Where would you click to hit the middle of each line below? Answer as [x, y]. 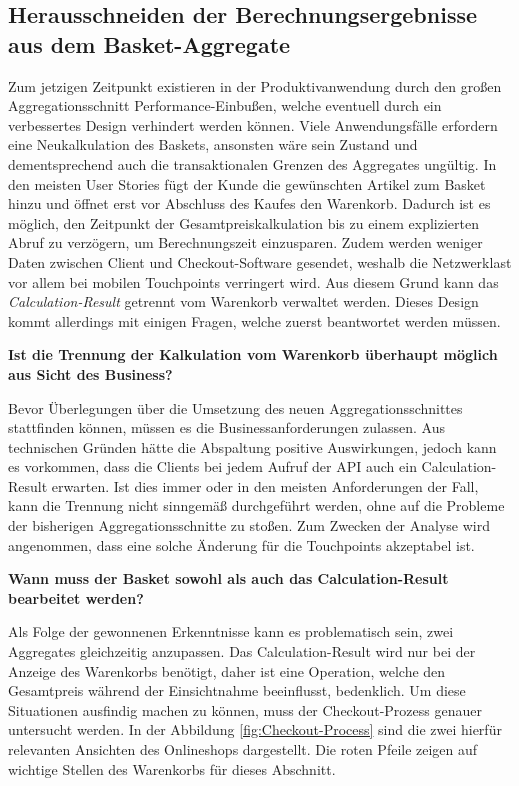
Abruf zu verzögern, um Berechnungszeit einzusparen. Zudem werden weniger [245, 242]
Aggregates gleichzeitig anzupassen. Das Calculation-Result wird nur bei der [242, 651]
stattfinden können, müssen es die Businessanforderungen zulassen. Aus [226, 427]
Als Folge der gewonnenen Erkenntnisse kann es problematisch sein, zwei [231, 631]
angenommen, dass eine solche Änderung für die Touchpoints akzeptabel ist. [241, 544]
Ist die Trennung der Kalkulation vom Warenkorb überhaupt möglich [253, 354]
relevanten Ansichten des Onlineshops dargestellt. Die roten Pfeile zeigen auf [243, 749]
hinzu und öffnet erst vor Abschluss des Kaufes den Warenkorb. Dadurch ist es [249, 203]
